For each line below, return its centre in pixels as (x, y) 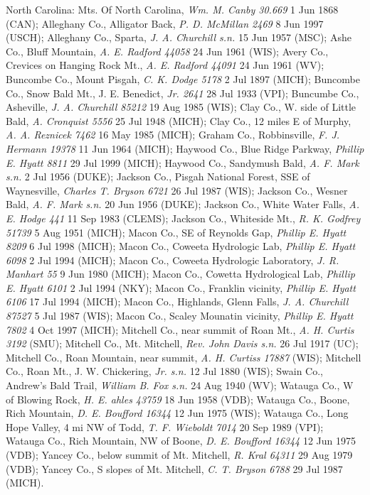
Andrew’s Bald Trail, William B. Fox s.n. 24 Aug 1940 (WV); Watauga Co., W (180, 385)
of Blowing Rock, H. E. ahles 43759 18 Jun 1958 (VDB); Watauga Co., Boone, (178, 399)
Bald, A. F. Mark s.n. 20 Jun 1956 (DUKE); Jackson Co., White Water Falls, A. (183, 204)
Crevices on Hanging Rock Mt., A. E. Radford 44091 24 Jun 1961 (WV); (165, 65)
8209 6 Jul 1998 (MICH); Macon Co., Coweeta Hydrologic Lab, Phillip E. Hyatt (181, 246)
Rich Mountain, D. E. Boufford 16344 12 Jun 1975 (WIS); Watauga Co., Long (177, 413)
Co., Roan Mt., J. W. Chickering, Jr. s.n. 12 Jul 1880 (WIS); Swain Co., (164, 371)
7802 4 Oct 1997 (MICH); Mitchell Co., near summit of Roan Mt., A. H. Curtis (180, 329)
